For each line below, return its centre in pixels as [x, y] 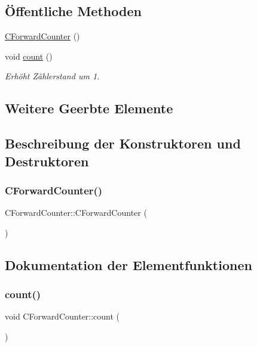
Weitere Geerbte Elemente [89, 108]
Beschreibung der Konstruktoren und [123, 143]
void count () [29, 56]
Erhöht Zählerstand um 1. [52, 76]
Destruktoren [47, 161]
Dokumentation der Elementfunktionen [128, 264]
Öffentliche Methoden [73, 11]
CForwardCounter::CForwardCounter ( [76, 213]
